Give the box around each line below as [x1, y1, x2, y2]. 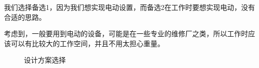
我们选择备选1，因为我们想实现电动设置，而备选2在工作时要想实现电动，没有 [4, 2, 255, 12]
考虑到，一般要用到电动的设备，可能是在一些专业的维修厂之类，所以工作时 [4, 28, 248, 39]
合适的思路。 [4, 11, 46, 22]
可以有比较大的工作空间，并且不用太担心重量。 [10, 38, 164, 48]
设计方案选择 [24, 55, 66, 65]
